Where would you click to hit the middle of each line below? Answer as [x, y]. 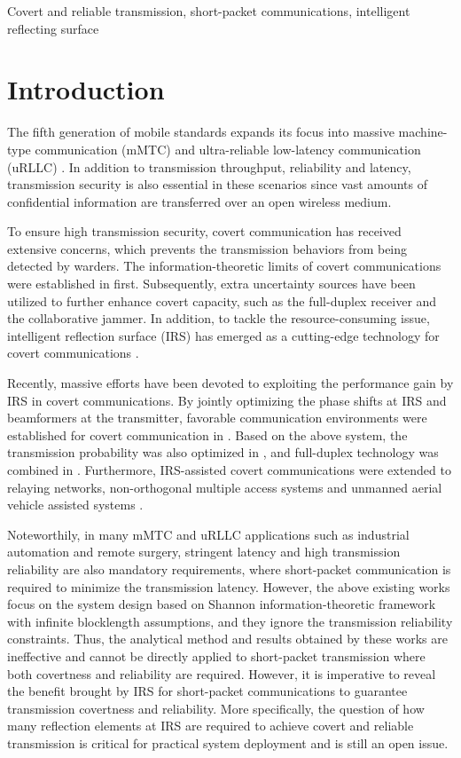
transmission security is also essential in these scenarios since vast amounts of [217, 184]
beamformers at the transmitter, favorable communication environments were [217, 418]
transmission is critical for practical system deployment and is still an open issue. [228, 742]
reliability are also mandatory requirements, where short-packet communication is [229, 568]
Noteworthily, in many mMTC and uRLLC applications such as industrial [208, 534]
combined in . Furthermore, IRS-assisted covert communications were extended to [229, 470]
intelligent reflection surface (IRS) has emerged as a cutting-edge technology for [223, 335]
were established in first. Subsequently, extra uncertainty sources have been [211, 284]
